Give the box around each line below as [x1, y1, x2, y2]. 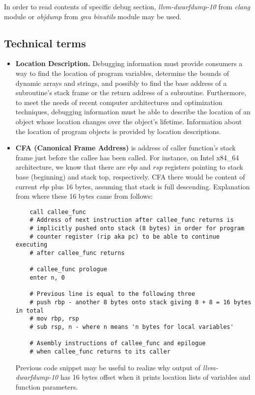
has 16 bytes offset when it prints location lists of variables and [60, 372, 251, 382]
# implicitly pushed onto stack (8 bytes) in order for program [29, 225, 245, 232]
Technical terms [4, 35, 86, 50]
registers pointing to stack [165, 162, 243, 172]
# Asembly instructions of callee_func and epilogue [29, 340, 206, 347]
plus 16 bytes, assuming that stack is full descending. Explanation [51, 181, 250, 191]
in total [15, 307, 44, 314]
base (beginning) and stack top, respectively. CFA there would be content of [15, 171, 245, 181]
